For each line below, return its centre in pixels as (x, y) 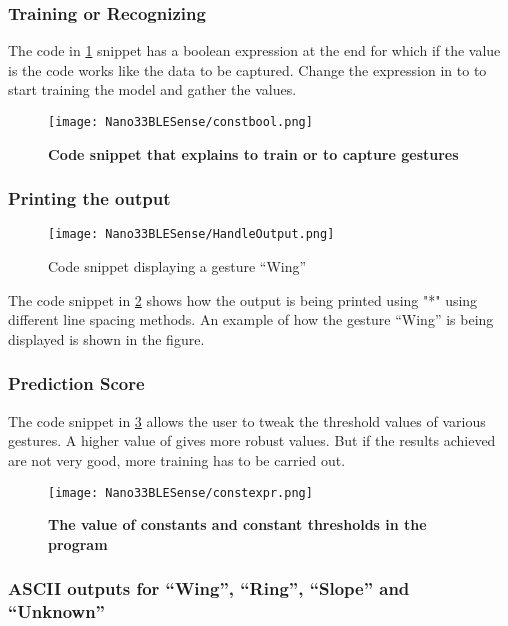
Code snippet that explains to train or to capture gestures (253, 153)
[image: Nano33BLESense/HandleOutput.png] (191, 234)
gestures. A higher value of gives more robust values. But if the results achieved (252, 440)
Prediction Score (76, 383)
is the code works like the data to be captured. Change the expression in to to (247, 69)
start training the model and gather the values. (152, 89)
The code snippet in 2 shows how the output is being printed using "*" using (243, 299)
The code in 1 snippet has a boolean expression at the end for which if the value (254, 50)
